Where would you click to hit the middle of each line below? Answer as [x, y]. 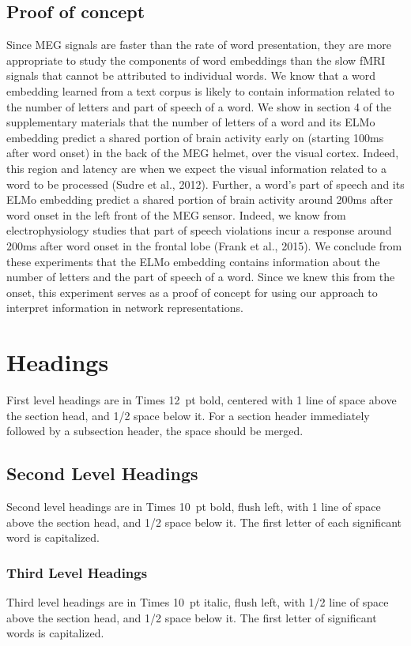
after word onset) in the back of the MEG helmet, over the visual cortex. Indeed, [203, 153]
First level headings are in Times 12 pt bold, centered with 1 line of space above [202, 400]
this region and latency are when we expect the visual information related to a [196, 168]
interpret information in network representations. [125, 308]
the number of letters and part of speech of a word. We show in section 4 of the [199, 106]
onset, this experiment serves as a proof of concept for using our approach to [192, 292]
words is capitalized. [55, 633]
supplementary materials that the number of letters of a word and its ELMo [191, 122]
